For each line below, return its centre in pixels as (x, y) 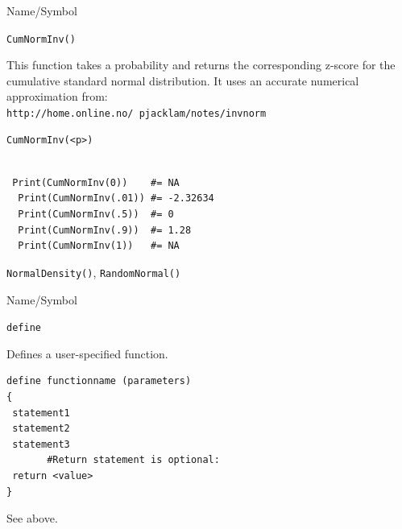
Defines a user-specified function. (87, 353)
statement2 (41, 429)
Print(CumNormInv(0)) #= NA (96, 182)
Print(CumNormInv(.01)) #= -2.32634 (116, 198)
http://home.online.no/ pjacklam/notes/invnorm (137, 114)
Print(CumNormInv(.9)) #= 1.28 (105, 230)
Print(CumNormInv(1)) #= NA (99, 246)
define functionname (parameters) (99, 381)
